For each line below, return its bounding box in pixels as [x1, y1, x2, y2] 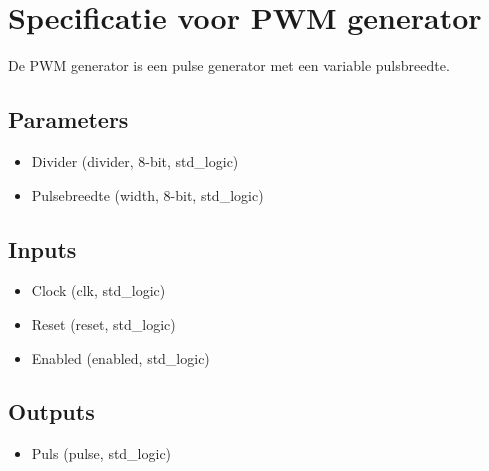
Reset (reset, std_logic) [31, 313, 176, 334]
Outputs [8, 396, 95, 427]
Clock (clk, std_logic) [31, 280, 166, 301]
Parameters [8, 104, 129, 135]
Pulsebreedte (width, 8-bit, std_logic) [31, 184, 264, 205]
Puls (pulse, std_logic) [31, 443, 172, 464]
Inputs [8, 233, 77, 264]
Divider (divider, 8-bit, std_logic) [31, 150, 239, 171]
